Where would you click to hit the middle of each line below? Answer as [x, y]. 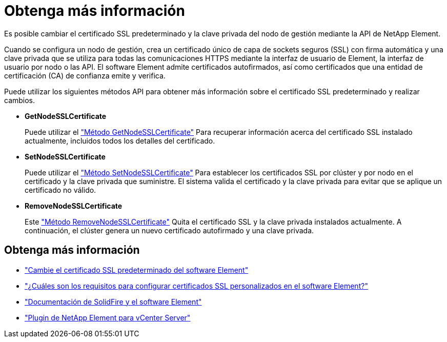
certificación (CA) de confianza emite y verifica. [85, 75]
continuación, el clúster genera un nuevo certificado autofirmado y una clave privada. [169, 230]
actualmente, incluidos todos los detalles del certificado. [120, 140]
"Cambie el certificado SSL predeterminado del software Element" [137, 270]
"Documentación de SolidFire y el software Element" [113, 301]
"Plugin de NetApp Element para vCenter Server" [108, 317]
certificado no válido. [60, 190]
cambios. [20, 100]
